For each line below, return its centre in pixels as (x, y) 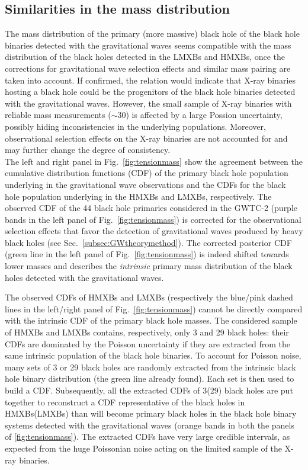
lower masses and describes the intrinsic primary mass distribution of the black (149, 266)
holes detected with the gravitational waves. (84, 277)
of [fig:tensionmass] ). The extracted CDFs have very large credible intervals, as (147, 437)
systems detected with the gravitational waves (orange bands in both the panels (150, 425)
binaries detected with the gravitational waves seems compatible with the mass (148, 45)
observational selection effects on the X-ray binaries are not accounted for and (146, 138)
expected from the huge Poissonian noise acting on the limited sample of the (143, 448)
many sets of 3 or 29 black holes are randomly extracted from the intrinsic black (150, 367)
